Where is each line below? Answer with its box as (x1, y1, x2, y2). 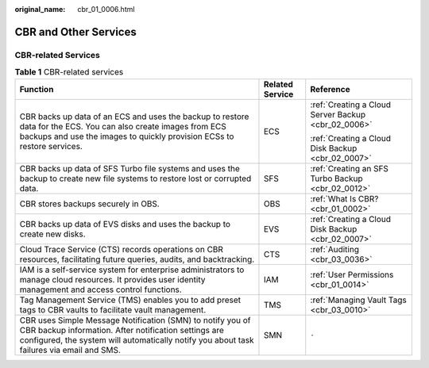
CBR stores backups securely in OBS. (19, 198, 160, 209)
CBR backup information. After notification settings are (19, 324, 224, 335)
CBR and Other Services (14, 25, 137, 39)
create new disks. (19, 228, 87, 240)
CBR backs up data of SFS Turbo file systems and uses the (19, 163, 240, 174)
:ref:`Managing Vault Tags (310, 294, 407, 305)
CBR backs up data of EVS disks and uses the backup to (19, 218, 230, 229)
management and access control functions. (19, 284, 182, 295)
